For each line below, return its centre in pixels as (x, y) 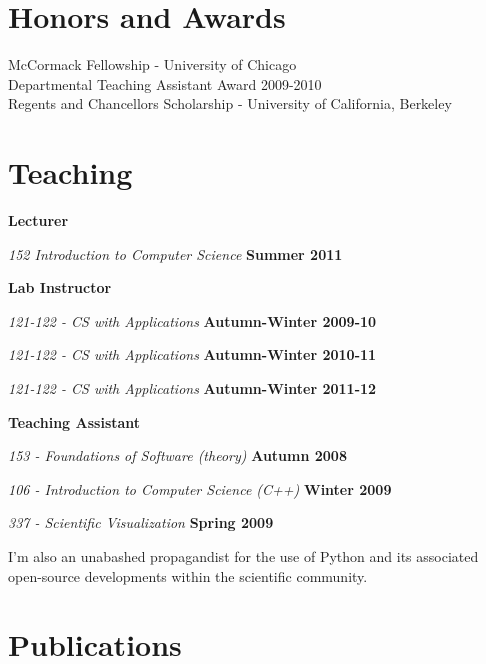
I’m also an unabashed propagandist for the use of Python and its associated (243, 555)
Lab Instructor (60, 287)
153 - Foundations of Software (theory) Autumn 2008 (177, 455)
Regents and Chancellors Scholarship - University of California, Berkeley (230, 103)
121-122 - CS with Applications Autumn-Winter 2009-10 (192, 320)
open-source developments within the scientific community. (188, 575)
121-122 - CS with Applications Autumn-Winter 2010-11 (192, 354)
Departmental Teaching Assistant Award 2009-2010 (165, 83)
